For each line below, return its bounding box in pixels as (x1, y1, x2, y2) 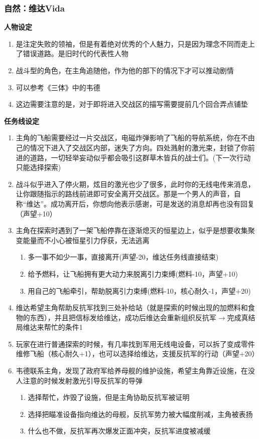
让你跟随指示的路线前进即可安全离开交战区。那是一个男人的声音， (16, 188, 234, 199)
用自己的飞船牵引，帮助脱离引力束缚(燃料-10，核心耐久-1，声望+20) (28, 285, 251, 296)
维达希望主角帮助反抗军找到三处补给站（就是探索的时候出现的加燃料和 (16, 302, 248, 313)
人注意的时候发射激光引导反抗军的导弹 (16, 375, 143, 385)
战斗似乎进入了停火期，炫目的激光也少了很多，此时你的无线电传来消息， (16, 178, 255, 189)
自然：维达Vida (4, 2, 65, 14)
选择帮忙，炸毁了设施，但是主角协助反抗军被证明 (28, 392, 190, 402)
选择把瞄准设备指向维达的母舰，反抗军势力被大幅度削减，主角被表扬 (28, 408, 253, 419)
